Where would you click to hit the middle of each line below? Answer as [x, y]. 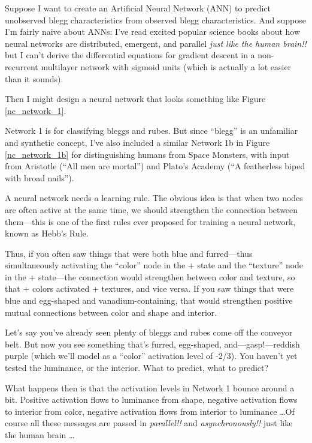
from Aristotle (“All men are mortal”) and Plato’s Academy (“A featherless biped [155, 166]
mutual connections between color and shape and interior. [111, 312]
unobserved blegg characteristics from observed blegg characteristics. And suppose [155, 20]
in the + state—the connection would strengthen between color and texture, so [150, 276]
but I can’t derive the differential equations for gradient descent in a [130, 55]
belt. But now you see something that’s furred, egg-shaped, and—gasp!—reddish [152, 344]
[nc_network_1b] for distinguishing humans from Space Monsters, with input [147, 154]
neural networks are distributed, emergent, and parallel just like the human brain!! [156, 43]
